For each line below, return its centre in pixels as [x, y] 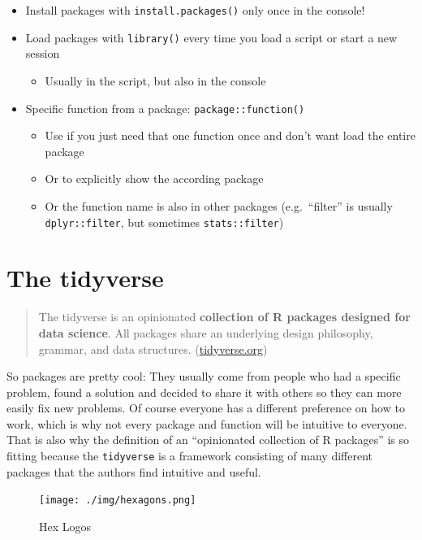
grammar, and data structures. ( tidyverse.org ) [153, 348]
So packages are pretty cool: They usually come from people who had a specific [204, 376]
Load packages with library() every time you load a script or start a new [211, 37]
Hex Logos [65, 526]
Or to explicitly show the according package [154, 179]
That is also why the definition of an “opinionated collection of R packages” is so [208, 440]
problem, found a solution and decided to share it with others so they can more [204, 392]
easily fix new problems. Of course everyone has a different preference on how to [206, 408]
